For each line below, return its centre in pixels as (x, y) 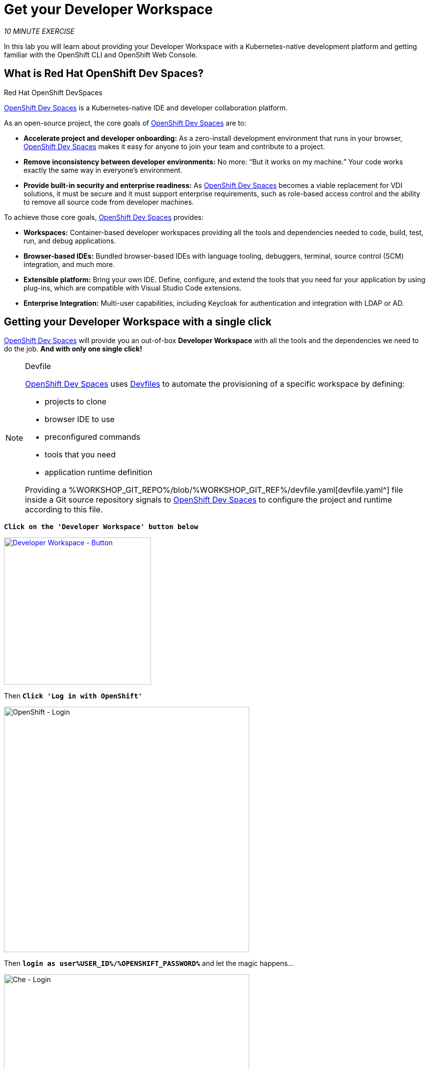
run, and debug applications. (70, 241)
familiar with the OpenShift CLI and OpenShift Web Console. (101, 54)
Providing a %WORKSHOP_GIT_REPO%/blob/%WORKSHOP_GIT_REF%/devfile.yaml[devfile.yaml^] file (214, 490)
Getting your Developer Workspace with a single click (138, 322)
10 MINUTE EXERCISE (39, 31)
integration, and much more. (69, 264)
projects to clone (76, 402)
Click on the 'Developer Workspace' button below (101, 527)
